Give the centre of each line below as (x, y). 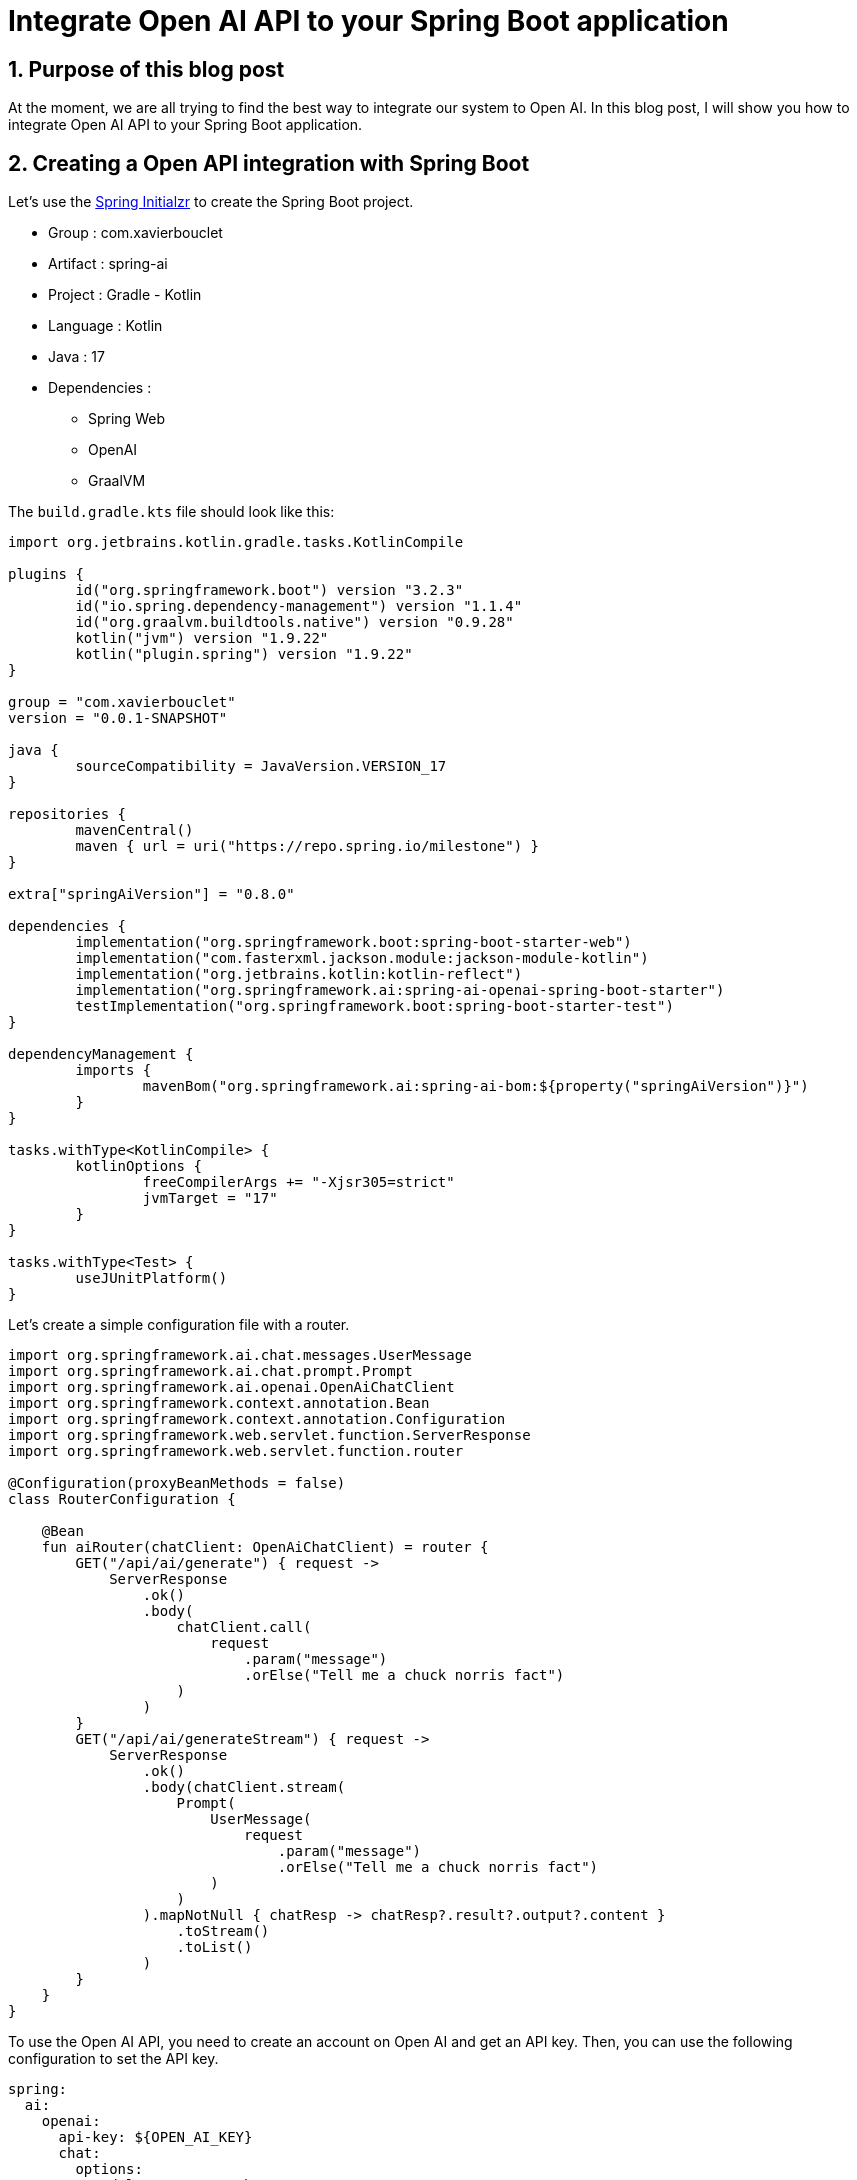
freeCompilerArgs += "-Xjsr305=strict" (298, 1182)
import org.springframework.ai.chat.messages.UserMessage (240, 1355)
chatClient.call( (244, 1627)
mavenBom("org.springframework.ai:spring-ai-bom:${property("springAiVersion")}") (475, 1086)
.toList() (214, 1947)
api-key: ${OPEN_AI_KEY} (155, 2137)
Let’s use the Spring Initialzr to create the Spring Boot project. (211, 202)
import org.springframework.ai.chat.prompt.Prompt (210, 1371)
